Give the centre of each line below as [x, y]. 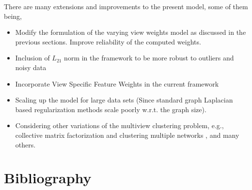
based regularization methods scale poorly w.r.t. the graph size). [111, 109]
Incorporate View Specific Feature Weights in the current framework [117, 83]
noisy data [31, 67]
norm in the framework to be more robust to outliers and [149, 58]
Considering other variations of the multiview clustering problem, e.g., [119, 125]
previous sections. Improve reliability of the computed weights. [108, 41]
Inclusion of [32, 58]
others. [25, 144]
